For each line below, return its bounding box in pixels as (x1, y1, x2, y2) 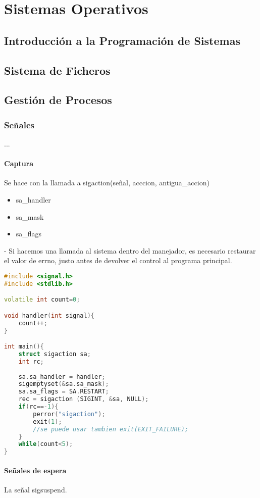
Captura (4, 158, 34, 169)
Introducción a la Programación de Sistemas (4, 32, 240, 48)
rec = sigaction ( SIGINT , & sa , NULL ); (18, 395, 149, 403)
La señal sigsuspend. (4, 484, 67, 495)
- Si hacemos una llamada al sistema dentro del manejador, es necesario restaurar (4, 245, 256, 256)
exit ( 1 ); (33, 418, 62, 425)
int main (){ (4, 343, 44, 351)
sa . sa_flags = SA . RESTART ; (18, 388, 109, 395)
